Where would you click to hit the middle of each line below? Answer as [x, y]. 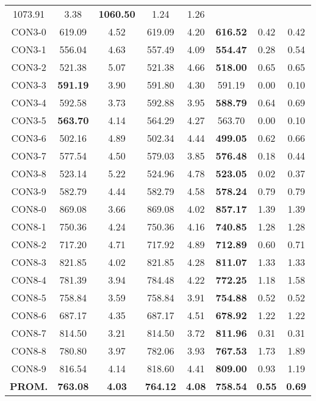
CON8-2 [29, 244]
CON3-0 [29, 31]
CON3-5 [29, 120]
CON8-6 [29, 315]
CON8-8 [29, 351]
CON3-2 [29, 67]
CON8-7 [29, 333]
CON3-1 [29, 49]
